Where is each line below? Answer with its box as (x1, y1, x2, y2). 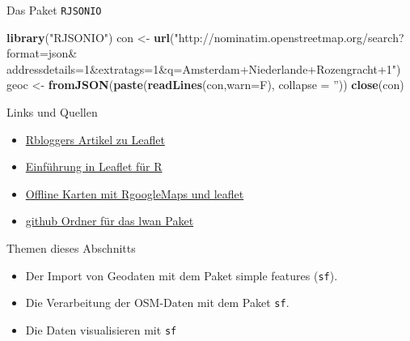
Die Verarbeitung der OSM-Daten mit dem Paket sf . (25, 294, 290, 311)
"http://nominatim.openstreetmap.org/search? (174, 28, 404, 45)
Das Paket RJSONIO (6, 2, 102, 18)
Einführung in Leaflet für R (25, 158, 163, 175)
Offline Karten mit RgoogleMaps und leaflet (25, 185, 244, 202)
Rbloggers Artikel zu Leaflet (25, 130, 165, 147)
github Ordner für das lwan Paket (25, 212, 194, 229)
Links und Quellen (6, 104, 98, 121)
